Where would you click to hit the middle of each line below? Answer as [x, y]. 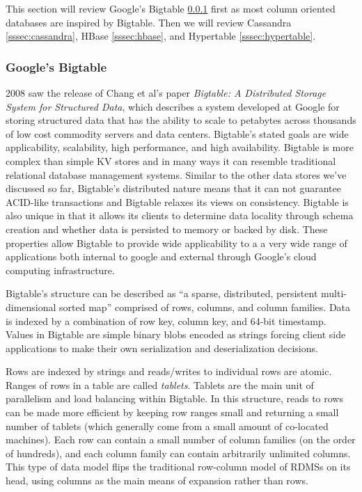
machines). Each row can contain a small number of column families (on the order [181, 439]
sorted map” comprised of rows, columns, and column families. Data [205, 307]
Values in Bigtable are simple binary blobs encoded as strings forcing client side [176, 334]
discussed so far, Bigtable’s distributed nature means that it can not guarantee [173, 188]
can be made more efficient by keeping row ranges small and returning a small [172, 412]
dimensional [31, 307]
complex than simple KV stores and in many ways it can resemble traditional [171, 160]
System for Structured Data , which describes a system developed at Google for [173, 106]
